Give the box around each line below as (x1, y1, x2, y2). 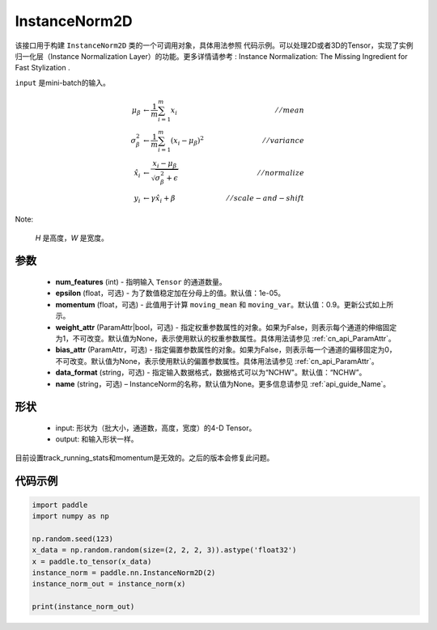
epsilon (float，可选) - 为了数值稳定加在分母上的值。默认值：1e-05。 (55, 288, 286, 298)
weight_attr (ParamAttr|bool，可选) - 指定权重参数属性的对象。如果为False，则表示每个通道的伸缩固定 (55, 322, 397, 332)
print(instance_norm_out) (32, 603, 135, 611)
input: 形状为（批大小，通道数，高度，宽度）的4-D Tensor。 (55, 423, 257, 433)
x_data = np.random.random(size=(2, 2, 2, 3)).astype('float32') (32, 546, 297, 555)
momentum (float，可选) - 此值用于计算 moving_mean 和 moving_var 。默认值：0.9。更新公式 (55, 299, 372, 309)
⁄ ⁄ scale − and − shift (227, 193, 305, 202)
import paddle (32, 500, 88, 509)
